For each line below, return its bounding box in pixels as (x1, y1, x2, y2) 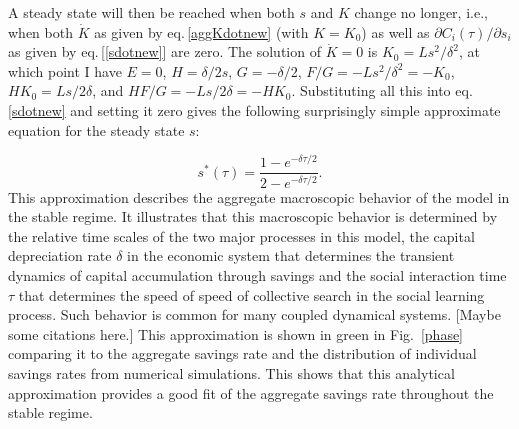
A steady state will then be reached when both (8, 2, 295, 22)
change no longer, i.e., (354, 2, 488, 22)
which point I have (8, 60, 122, 81)
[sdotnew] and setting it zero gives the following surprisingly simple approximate (8, 99, 501, 120)
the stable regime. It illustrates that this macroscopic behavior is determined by (8, 206, 498, 227)
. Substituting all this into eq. (291, 80, 473, 101)
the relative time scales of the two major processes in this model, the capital (8, 225, 475, 246)
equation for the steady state (8, 119, 185, 140)
